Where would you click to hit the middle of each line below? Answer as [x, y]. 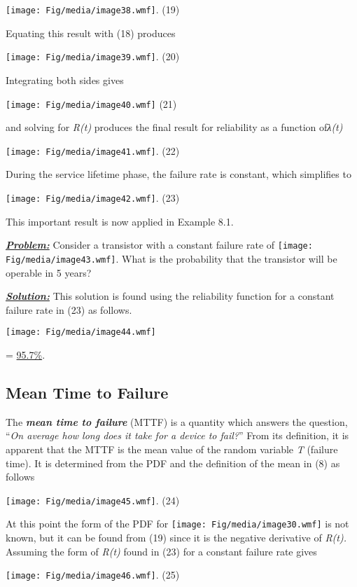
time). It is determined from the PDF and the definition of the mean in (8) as [173, 463]
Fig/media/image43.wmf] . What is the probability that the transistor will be [171, 258]
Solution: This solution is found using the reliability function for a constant [170, 296]
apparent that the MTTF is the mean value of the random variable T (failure [172, 449]
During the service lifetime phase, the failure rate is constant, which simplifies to [178, 174]
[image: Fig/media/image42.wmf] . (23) [93, 198]
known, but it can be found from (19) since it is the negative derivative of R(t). [176, 538]
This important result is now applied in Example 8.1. [120, 221]
